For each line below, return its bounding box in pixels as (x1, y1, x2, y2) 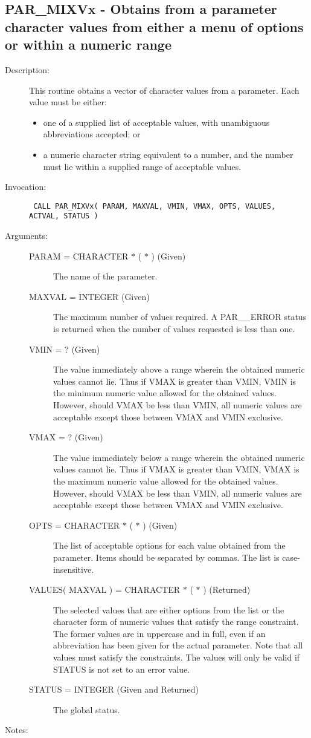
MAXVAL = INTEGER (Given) (29, 290, 150, 302)
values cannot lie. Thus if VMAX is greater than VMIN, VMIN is (53, 374, 297, 387)
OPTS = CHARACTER (29, 518, 120, 531)
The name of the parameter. (53, 270, 158, 282)
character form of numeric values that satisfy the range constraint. (53, 615, 299, 628)
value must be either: (29, 96, 107, 108)
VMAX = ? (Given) (29, 431, 103, 443)
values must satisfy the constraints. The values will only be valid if (53, 651, 300, 664)
